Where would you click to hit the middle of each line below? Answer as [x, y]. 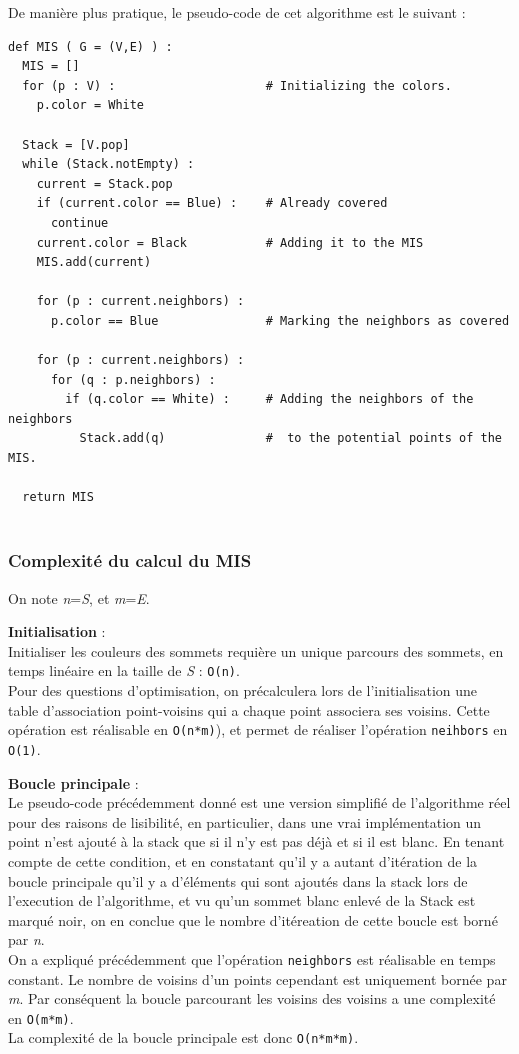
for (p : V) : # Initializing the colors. [237, 85]
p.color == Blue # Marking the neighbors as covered [280, 320]
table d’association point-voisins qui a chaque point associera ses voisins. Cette [249, 709]
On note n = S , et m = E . [79, 597]
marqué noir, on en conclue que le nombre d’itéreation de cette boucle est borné [253, 919]
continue [79, 222]
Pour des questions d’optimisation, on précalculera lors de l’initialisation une [243, 690]
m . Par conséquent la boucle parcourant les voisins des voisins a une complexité [252, 998]
